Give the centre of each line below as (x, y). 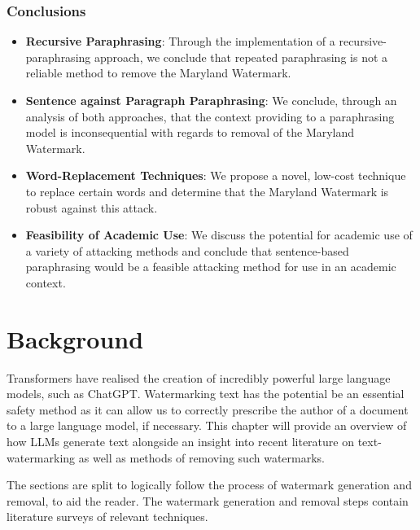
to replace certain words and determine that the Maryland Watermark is (207, 191)
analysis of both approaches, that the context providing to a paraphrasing (210, 116)
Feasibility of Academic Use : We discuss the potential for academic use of (219, 235)
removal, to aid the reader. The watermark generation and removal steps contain (208, 500)
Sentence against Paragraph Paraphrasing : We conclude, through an (211, 100)
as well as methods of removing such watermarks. (201, 457)
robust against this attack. (92, 207)
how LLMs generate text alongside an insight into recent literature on (180, 442)
